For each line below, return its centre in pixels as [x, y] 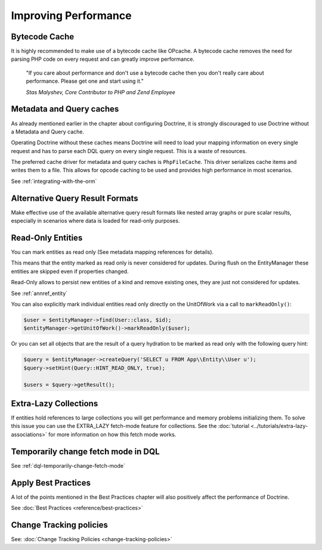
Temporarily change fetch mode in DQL [86, 451]
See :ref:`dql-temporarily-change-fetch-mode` [68, 465]
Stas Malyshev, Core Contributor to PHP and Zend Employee [101, 92]
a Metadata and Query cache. [48, 132]
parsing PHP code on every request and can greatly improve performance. [103, 59]
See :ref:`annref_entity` [39, 293]
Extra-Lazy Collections [55, 403]
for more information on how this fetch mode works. [112, 434]
